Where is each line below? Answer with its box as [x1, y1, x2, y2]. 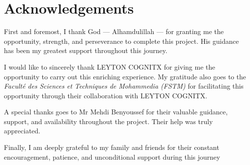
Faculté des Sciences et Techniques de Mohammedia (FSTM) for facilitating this [4, 81, 244, 91]
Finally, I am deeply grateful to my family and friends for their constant [4, 142, 219, 152]
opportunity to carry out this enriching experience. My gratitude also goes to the [4, 71, 246, 81]
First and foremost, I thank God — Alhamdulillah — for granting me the [4, 26, 224, 37]
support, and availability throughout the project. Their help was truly [4, 116, 213, 126]
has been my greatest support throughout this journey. [4, 45, 168, 55]
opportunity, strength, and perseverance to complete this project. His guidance [4, 36, 239, 46]
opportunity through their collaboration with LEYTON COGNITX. [4, 90, 208, 100]
